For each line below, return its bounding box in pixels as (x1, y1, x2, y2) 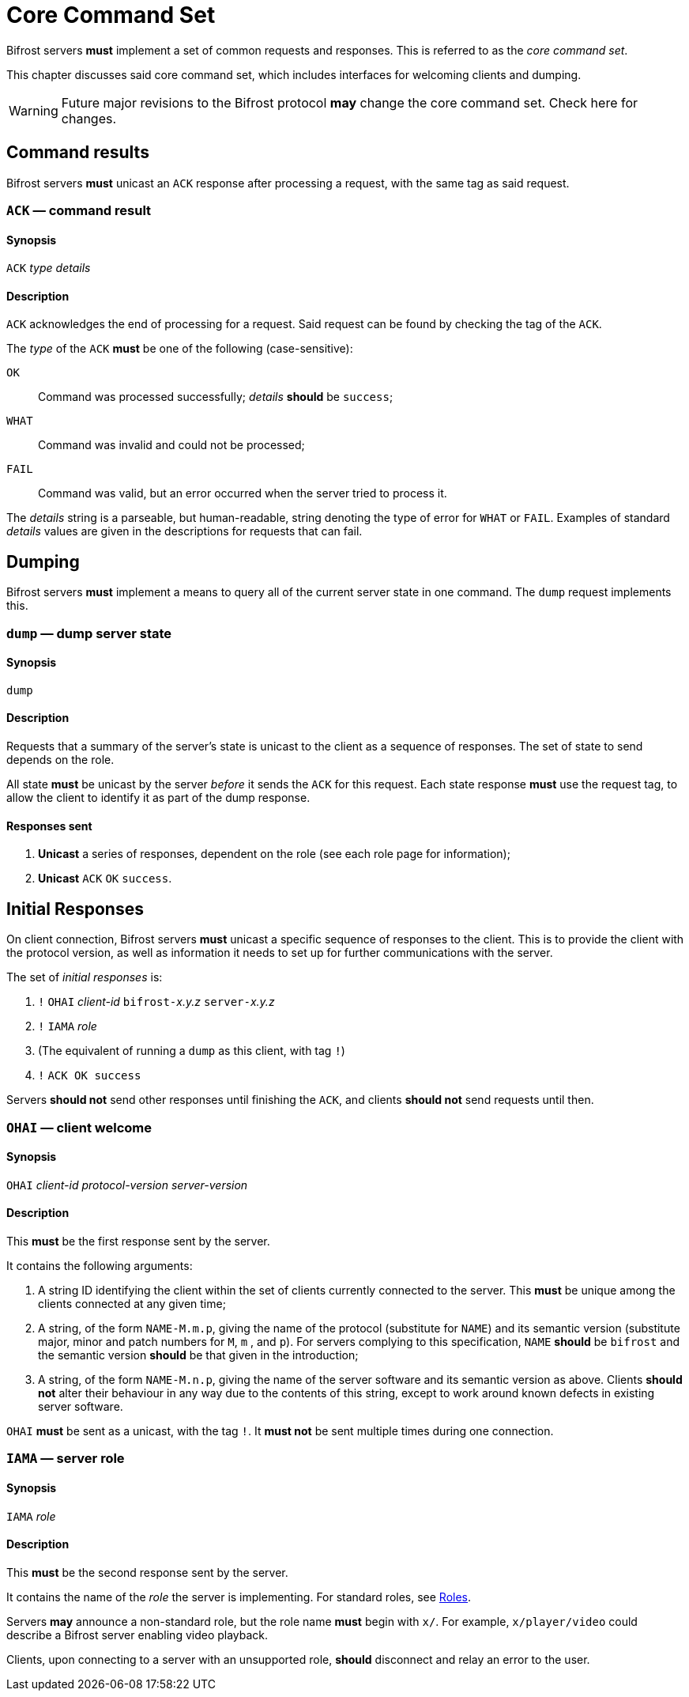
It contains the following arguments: (6, 1258, 193, 1272)
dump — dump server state (6, 625, 172, 641)
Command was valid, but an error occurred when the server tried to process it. (38, 486, 447, 501)
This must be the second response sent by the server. (6, 1565, 288, 1579)
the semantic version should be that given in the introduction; (38, 1347, 359, 1362)
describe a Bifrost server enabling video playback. (6, 1627, 269, 1642)
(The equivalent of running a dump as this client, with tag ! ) (38, 1044, 345, 1058)
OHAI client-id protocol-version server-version (6, 1177, 248, 1192)
